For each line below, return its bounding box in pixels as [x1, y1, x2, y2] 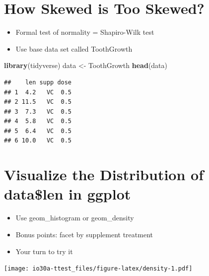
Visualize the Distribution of [4, 164, 204, 185]
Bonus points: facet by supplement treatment [15, 229, 153, 239]
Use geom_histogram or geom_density [15, 212, 134, 223]
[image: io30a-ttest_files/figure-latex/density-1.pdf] [4, 265, 193, 273]
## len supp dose [4, 78, 72, 86]
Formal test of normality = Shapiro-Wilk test [15, 27, 154, 37]
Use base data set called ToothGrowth [15, 43, 133, 54]
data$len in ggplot [4, 184, 131, 204]
